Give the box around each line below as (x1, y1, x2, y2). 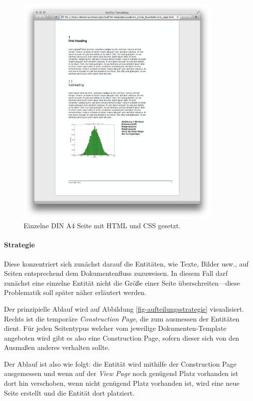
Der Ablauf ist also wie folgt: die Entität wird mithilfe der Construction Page (4, 358, 237, 369)
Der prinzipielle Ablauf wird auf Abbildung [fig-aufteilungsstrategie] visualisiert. (4, 303, 244, 314)
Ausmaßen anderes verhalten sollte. (4, 342, 110, 352)
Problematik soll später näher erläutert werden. (4, 287, 147, 297)
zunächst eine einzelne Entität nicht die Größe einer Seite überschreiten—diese (4, 277, 240, 288)
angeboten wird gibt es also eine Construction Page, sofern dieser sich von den (4, 332, 239, 343)
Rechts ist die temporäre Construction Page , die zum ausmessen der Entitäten (4, 313, 240, 323)
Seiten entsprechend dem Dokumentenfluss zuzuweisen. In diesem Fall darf (4, 268, 228, 278)
